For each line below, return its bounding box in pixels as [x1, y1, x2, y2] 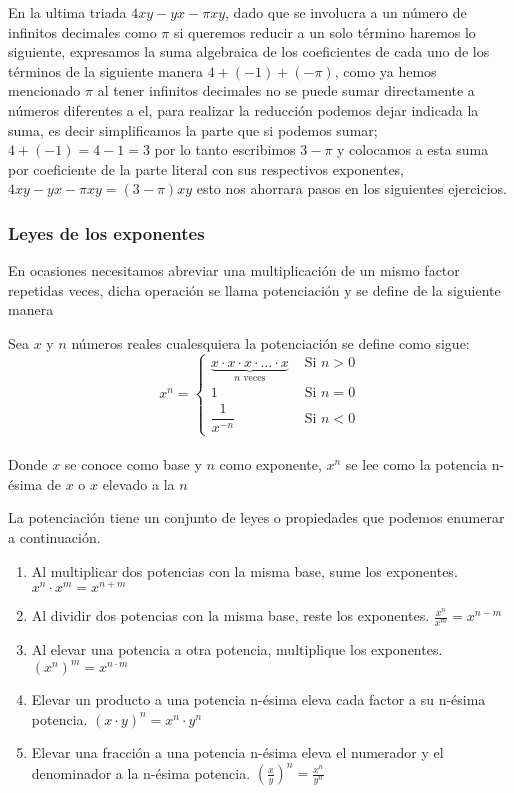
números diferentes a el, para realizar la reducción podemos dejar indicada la [8, 99, 479, 120]
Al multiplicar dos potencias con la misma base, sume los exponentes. [31, 560, 458, 581]
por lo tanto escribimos [154, 139, 296, 160]
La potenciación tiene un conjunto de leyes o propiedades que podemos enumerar [8, 507, 505, 528]
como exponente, [219, 454, 322, 475]
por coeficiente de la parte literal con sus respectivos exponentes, [8, 158, 405, 179]
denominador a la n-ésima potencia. [31, 762, 251, 783]
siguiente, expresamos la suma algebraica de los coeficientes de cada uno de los [8, 41, 490, 62]
